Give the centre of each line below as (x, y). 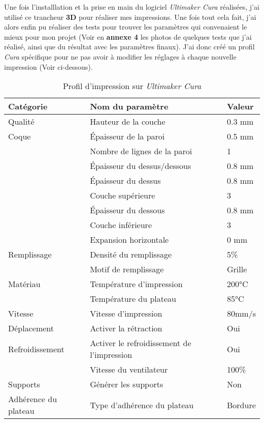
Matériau (24, 284)
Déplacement (31, 328)
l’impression (111, 355)
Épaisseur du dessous (127, 210)
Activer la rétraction (126, 328)
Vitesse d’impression (126, 314)
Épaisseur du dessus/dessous (141, 166)
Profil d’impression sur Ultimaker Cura (132, 86)
